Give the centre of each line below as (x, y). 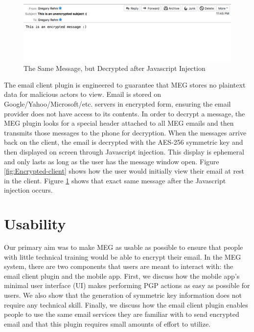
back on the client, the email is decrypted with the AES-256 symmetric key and (124, 142)
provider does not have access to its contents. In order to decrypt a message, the (125, 113)
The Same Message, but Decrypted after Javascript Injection (115, 68)
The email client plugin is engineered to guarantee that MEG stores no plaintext (125, 84)
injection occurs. (28, 190)
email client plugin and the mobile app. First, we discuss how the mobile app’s (122, 276)
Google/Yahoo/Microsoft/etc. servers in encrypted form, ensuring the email (117, 103)
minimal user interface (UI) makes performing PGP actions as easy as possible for (127, 285)
